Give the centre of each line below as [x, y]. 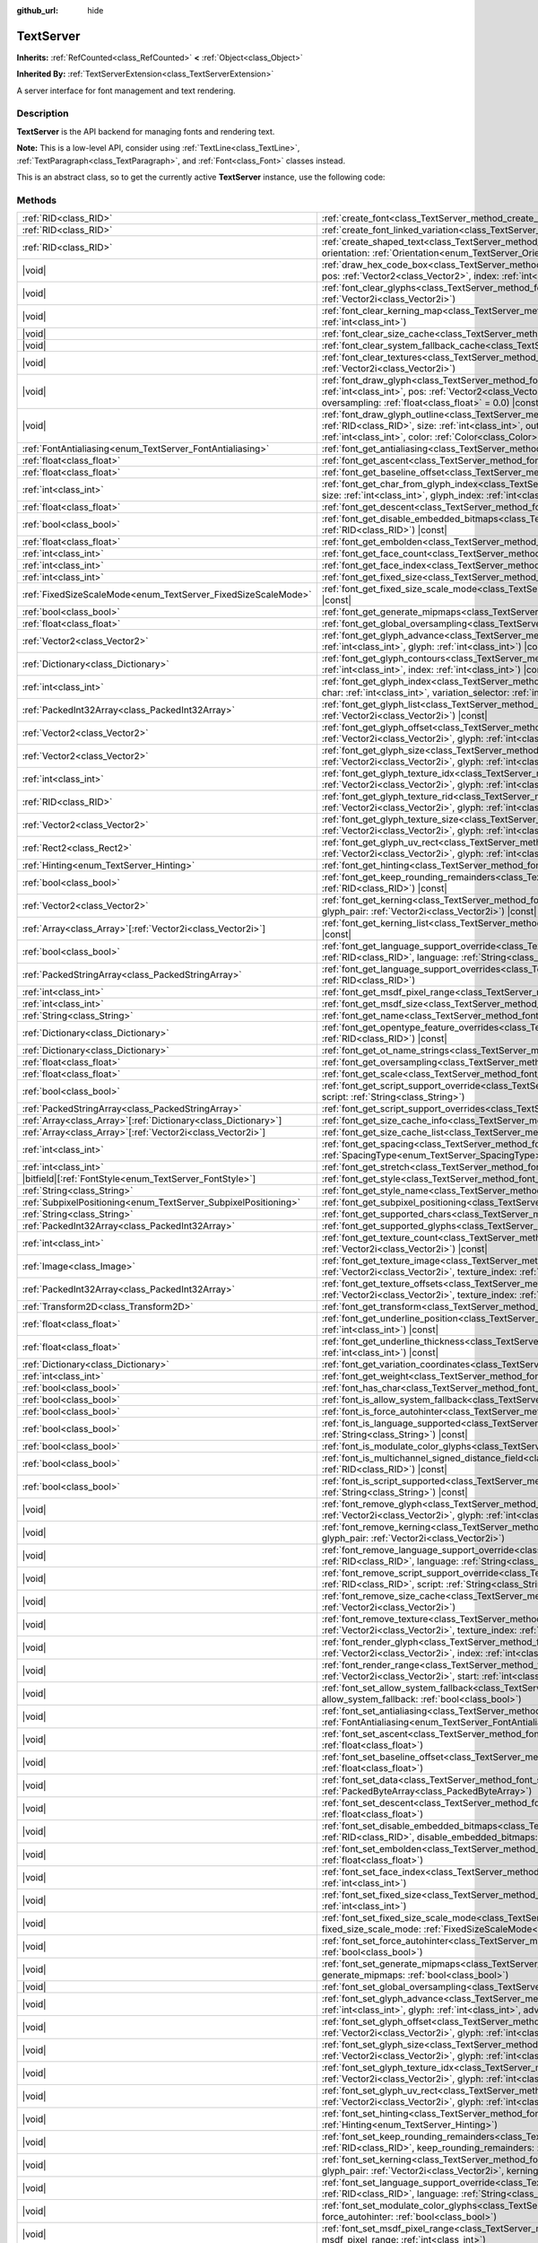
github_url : [37, 10]
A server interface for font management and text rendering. [126, 91]
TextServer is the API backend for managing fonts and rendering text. [146, 131]
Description [43, 114]
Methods [37, 200]
